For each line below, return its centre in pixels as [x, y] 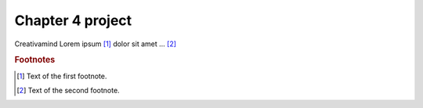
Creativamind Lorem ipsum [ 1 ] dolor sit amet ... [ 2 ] [95, 44]
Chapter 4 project [73, 20]
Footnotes [35, 60]
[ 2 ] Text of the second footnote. [69, 90]
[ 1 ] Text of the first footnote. [62, 76]
